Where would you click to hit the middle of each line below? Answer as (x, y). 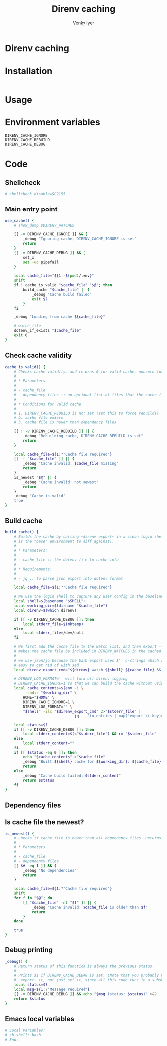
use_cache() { (20, 221)
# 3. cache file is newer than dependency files (65, 422)
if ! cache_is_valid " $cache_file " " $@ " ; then (63, 285)
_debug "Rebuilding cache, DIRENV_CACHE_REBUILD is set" (83, 436)
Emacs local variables (40, 1019)
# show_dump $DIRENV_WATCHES (44, 225)
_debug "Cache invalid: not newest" (61, 482)
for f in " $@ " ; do (33, 898)
